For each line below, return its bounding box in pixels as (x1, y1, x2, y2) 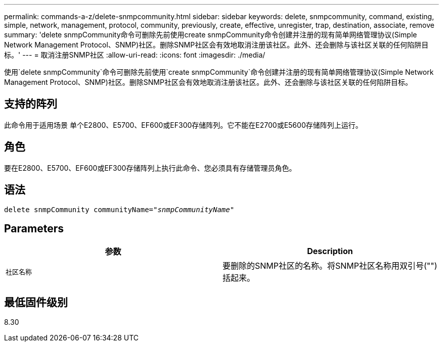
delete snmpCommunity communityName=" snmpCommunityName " (4, 205, 235, 214)
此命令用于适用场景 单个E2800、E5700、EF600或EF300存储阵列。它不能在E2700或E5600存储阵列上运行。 (4, 120, 363, 129)
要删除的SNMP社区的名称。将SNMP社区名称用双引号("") (223, 261, 437, 271)
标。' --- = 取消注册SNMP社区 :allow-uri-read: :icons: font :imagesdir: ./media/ (4, 51, 265, 59)
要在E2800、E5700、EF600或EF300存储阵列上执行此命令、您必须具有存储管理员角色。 (4, 163, 296, 172)
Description (307, 246, 353, 257)
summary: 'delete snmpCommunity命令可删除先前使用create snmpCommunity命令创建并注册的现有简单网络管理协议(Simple (4, 30, 417, 39)
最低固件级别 (4, 295, 68, 309)
